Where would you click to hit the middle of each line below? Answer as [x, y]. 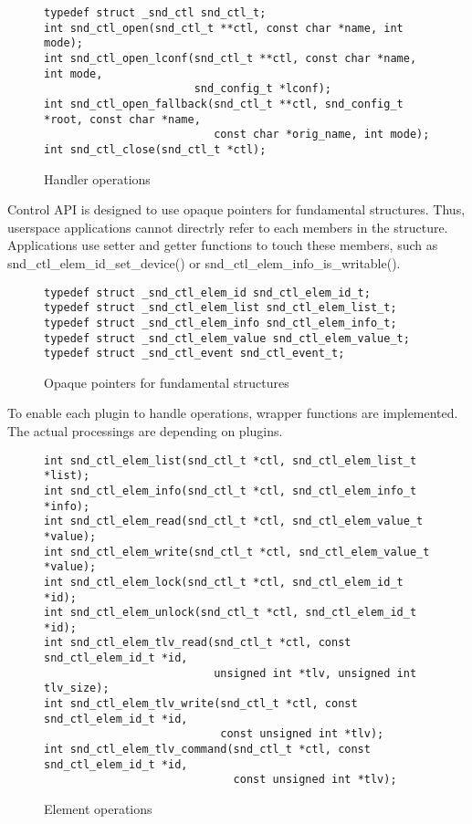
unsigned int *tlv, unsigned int [315, 673]
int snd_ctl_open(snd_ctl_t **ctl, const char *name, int [224, 28]
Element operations [98, 809]
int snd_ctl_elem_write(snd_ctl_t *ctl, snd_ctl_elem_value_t [237, 552]
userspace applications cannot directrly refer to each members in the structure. [228, 227]
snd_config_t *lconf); [262, 89]
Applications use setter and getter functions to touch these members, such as [223, 245]
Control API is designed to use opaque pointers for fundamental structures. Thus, [236, 209]
